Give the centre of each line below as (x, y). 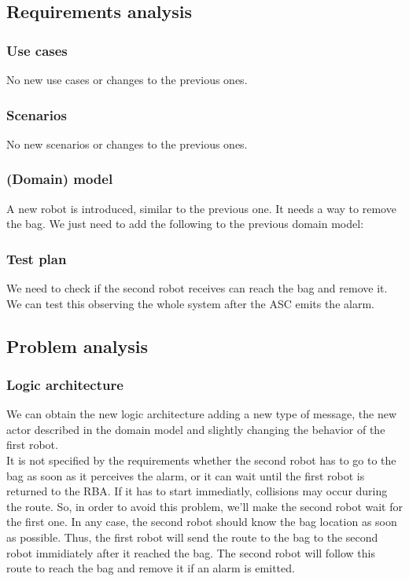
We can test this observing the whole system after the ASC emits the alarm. (190, 303)
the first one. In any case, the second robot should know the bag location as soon (202, 522)
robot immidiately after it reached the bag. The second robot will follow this (191, 552)
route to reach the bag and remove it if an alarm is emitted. (151, 568)
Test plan (37, 258)
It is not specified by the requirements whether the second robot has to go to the (201, 460)
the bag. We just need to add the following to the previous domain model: (185, 224)
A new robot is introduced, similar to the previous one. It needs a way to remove (201, 208)
